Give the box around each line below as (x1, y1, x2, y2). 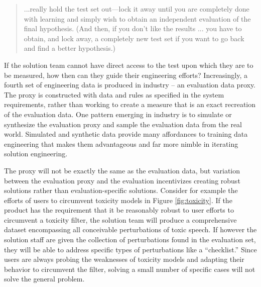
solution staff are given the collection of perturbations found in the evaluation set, (4, 234, 256, 245)
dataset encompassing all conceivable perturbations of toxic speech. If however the (4, 224, 257, 235)
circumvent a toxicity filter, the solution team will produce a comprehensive (4, 214, 237, 225)
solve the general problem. (4, 273, 85, 284)
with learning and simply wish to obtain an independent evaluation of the (24, 13, 251, 24)
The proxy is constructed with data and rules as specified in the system (4, 89, 224, 100)
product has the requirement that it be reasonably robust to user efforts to (4, 205, 234, 215)
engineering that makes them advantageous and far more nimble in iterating (4, 138, 238, 149)
